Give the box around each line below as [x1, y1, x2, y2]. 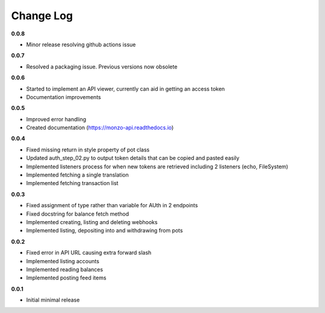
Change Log [11, 9, 73, 22]
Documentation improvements [26, 93, 102, 100]
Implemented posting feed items [26, 274, 107, 282]
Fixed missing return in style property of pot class [26, 146, 150, 153]
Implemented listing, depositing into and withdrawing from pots [26, 227, 183, 234]
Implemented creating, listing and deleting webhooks [26, 218, 158, 225]
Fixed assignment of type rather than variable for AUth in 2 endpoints [26, 202, 198, 209]
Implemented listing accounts [26, 257, 99, 264]
